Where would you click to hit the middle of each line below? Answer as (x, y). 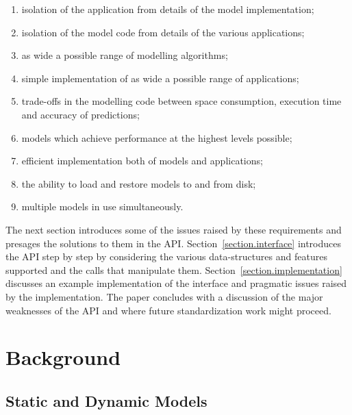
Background (63, 357)
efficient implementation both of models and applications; (142, 161)
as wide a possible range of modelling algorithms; (125, 55)
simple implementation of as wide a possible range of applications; (160, 78)
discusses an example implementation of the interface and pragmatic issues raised (176, 283)
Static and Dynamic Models (106, 400)
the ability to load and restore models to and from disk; (139, 183)
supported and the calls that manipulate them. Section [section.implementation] (174, 269)
